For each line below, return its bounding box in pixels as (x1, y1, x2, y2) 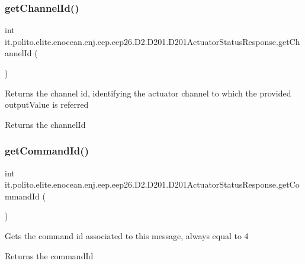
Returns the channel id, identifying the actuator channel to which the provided (5, 86, 291, 99)
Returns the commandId (5, 249, 94, 262)
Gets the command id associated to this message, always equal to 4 (5, 229, 249, 242)
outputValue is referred (5, 98, 89, 111)
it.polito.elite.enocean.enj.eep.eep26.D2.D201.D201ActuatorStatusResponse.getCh (5, 35, 300, 47)
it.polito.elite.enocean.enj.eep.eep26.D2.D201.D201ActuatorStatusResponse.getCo (5, 178, 300, 191)
